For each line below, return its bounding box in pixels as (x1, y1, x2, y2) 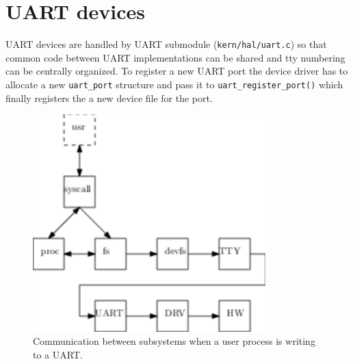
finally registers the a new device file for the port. (5, 90, 213, 105)
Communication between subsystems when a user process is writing (33, 334, 315, 348)
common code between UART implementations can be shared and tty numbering (5, 50, 345, 64)
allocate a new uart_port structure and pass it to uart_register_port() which (5, 77, 343, 91)
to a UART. (33, 347, 83, 361)
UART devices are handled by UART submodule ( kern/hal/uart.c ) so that (5, 37, 327, 51)
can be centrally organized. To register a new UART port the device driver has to (5, 64, 348, 78)
